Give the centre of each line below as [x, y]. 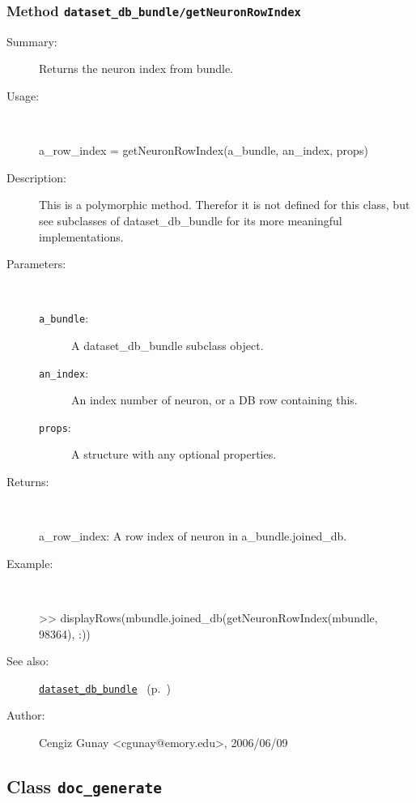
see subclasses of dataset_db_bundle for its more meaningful [191, 220]
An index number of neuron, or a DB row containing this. [214, 400]
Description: [36, 177]
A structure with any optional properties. [174, 454]
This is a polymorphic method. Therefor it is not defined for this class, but [225, 205]
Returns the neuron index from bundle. [136, 68]
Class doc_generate [84, 786]
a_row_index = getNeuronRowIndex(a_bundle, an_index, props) [204, 150]
